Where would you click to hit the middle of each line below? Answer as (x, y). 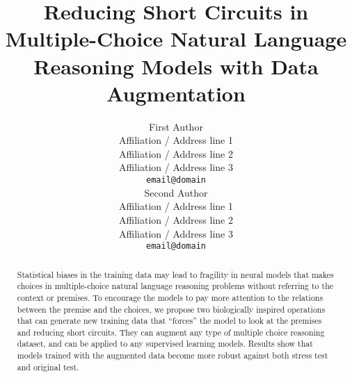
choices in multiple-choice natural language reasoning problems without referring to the (175, 286)
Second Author (176, 192)
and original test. (48, 367)
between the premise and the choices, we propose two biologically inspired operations (171, 309)
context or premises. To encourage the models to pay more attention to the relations (170, 297)
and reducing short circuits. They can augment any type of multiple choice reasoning (171, 332)
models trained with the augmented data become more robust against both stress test (173, 355)
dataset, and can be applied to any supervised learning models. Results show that (165, 344)
